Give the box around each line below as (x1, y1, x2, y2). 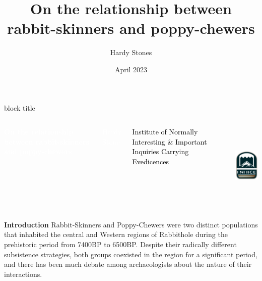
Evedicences (132, 156, 169, 166)
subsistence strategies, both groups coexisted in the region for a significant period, (4, 249, 257, 259)
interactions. (4, 268, 42, 279)
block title (4, 102, 35, 113)
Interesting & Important (132, 136, 207, 147)
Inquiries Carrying (132, 146, 189, 157)
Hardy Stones (110, 47, 152, 58)
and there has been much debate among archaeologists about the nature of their (4, 259, 252, 269)
